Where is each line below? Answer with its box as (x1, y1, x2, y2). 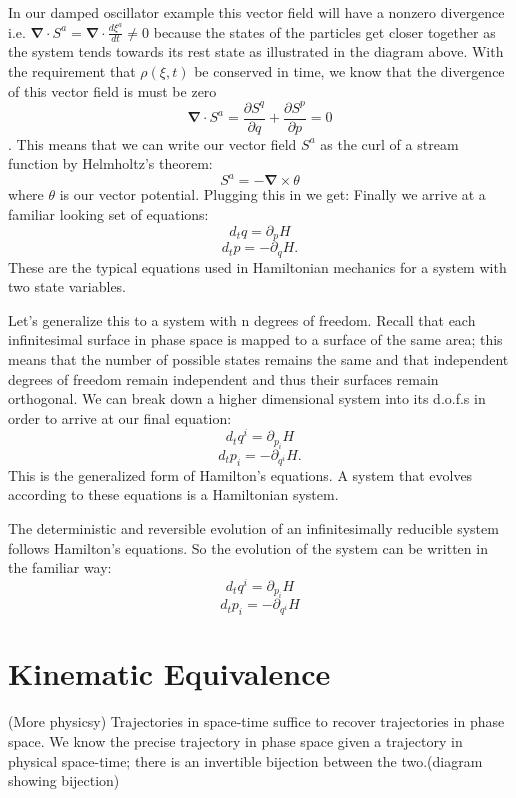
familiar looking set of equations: (8, 204, 209, 225)
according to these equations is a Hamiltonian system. (8, 484, 339, 505)
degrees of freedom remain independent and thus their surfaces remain (8, 368, 439, 389)
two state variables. (8, 276, 127, 297)
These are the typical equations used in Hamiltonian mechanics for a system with (8, 256, 507, 277)
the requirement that (8, 61, 136, 82)
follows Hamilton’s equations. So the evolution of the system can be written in (8, 537, 488, 558)
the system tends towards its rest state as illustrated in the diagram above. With (8, 41, 504, 62)
